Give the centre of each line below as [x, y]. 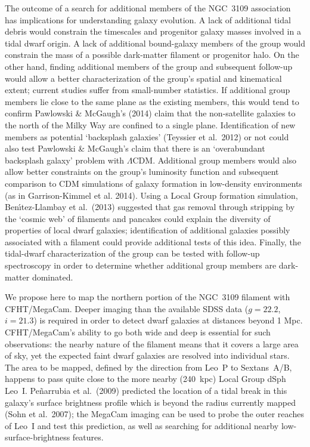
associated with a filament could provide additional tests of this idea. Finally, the [153, 241]
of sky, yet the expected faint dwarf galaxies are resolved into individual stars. [147, 355]
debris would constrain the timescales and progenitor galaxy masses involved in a [153, 31]
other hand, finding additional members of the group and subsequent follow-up [149, 66]
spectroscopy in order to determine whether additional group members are [141, 265]
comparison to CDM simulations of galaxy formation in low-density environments [154, 183]
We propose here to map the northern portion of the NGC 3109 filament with [148, 297]
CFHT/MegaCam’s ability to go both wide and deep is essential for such [138, 332]
